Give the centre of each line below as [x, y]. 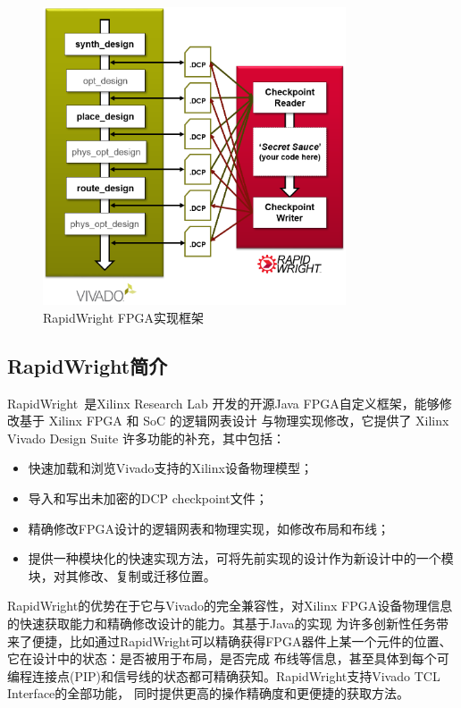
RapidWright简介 [88, 365]
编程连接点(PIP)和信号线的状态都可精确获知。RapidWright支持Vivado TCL [224, 675]
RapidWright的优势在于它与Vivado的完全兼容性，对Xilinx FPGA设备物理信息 [230, 606]
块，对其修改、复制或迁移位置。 [122, 575]
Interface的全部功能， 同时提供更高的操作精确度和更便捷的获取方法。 [208, 693]
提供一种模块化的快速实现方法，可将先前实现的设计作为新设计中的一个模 [241, 558]
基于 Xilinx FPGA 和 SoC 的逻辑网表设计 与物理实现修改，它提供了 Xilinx [234, 421]
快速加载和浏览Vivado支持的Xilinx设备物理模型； [170, 468]
